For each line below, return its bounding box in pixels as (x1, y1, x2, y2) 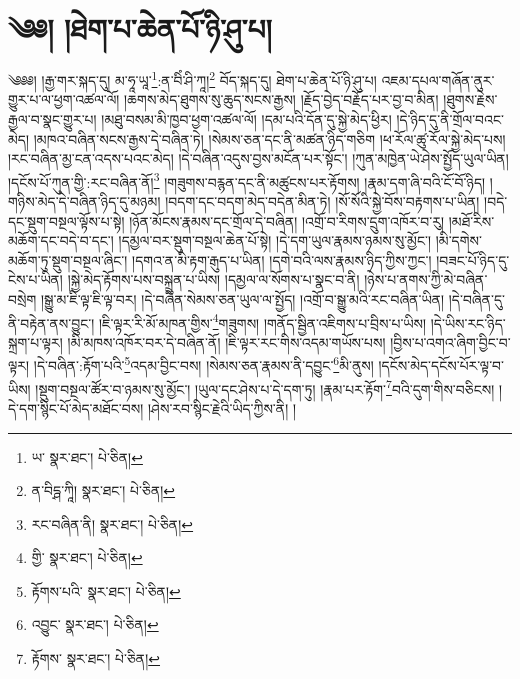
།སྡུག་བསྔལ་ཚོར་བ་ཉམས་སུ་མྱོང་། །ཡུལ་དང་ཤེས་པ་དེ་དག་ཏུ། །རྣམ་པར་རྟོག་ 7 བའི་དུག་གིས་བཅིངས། (35, 375, 495, 399)
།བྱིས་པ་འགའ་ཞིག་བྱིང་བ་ (390, 331, 511, 352)
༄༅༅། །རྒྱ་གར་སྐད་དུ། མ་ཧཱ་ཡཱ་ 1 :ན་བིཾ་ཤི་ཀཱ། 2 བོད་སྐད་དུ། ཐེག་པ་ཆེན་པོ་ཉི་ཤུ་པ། (8, 67, 377, 90)
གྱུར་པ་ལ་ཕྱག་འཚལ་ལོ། (8, 89, 120, 110)
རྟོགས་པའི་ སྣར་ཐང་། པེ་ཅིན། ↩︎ (31, 580, 181, 601)
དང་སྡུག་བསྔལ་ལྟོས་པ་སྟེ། (8, 210, 125, 231)
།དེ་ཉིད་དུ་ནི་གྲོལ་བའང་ (396, 108, 504, 129)
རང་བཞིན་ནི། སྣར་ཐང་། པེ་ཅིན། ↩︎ (31, 513, 194, 534)
